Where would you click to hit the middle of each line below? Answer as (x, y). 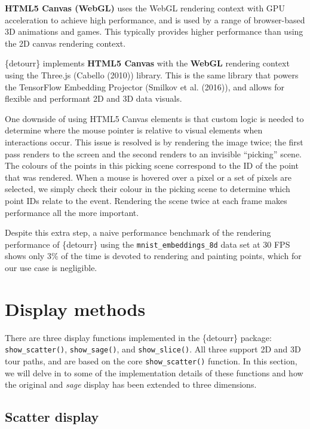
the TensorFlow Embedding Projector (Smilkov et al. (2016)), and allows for (145, 86)
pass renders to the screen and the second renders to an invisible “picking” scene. (153, 153)
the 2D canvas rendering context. (65, 43)
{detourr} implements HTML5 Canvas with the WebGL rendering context (147, 63)
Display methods (75, 308)
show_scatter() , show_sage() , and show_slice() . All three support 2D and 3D (153, 349)
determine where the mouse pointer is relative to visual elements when (134, 130)
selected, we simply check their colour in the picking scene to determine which (148, 189)
